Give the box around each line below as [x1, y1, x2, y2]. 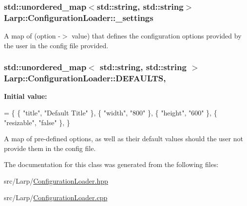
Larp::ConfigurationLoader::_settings [4, 11, 153, 23]
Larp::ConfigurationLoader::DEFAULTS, [4, 72, 166, 84]
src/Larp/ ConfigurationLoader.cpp [4, 192, 108, 202]
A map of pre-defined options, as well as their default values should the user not [4, 133, 243, 144]
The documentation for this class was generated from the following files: [4, 159, 219, 169]
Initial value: [4, 91, 47, 101]
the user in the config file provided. [4, 40, 109, 50]
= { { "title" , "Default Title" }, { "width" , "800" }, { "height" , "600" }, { [4, 108, 217, 118]
